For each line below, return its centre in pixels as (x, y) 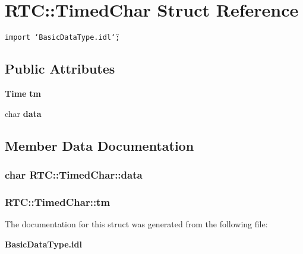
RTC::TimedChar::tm (58, 201)
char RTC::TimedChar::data (74, 174)
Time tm (23, 93)
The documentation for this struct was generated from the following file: (136, 224)
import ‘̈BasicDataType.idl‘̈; (62, 38)
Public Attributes (60, 69)
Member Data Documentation (100, 145)
